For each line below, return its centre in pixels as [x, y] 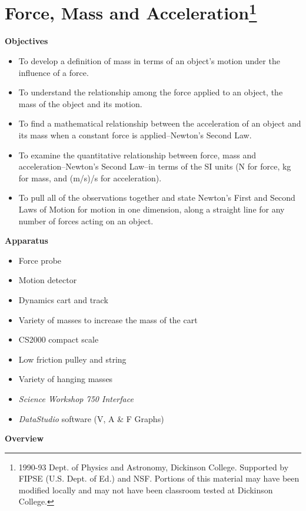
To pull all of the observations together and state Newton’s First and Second [157, 198]
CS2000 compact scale [59, 339]
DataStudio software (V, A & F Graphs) [91, 418]
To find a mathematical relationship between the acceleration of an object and [160, 123]
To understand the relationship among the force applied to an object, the [151, 92]
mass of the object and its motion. [80, 103]
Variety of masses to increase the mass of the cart [108, 319]
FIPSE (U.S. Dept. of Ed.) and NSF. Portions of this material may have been [159, 478]
